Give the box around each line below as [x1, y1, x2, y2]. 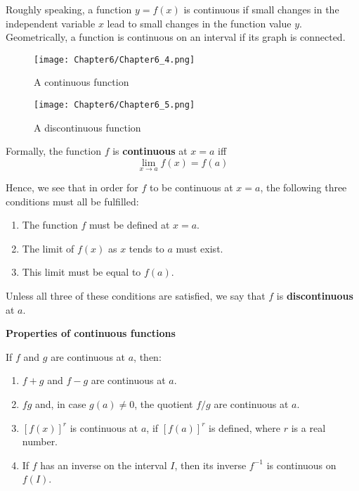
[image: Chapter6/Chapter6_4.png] [34, 54, 195, 65]
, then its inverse [174, 457, 247, 472]
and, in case [35, 397, 86, 412]
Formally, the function [6, 144, 101, 158]
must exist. [176, 241, 223, 255]
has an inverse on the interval [40, 457, 167, 472]
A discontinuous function [34, 120, 141, 134]
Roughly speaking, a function [6, 2, 132, 16]
